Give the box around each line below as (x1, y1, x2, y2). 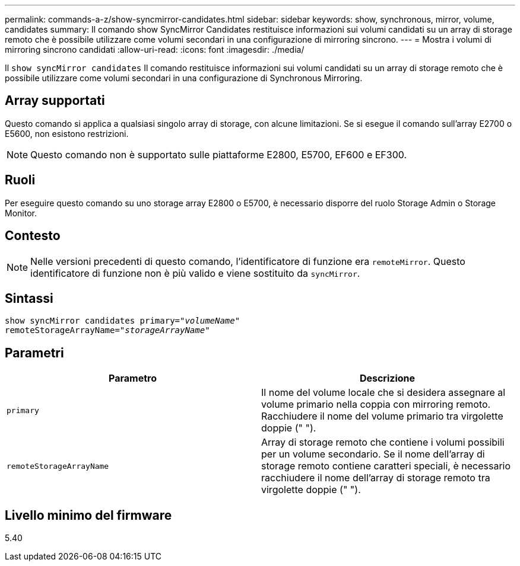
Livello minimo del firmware (5, 507, 172, 523)
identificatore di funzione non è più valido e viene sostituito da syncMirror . (30, 267, 360, 279)
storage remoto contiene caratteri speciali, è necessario (261, 460, 511, 472)
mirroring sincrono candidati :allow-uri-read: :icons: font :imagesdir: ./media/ (5, 44, 305, 55)
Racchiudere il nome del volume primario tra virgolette (261, 410, 503, 423)
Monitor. (5, 207, 37, 218)
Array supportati (5, 93, 105, 108)
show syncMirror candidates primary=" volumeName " (5, 316, 240, 326)
